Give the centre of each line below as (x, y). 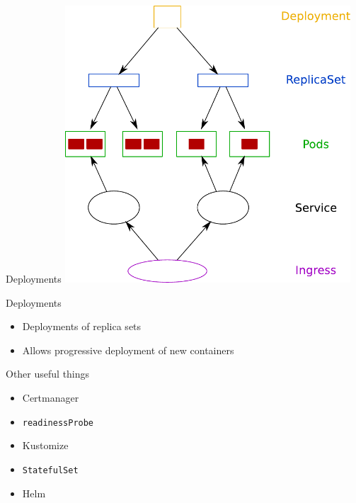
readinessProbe (58, 423)
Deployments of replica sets (82, 326)
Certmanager (51, 398)
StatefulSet (50, 470)
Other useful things (48, 374)
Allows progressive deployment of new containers (128, 350)
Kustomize (45, 445)
